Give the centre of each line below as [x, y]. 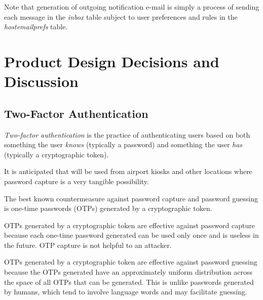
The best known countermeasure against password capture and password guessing [131, 198]
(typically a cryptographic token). [57, 154]
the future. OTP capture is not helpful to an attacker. [88, 245]
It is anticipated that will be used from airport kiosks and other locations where [128, 171]
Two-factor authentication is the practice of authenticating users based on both [127, 134]
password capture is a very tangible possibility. [77, 181]
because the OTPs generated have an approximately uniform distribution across [128, 272]
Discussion [41, 81]
